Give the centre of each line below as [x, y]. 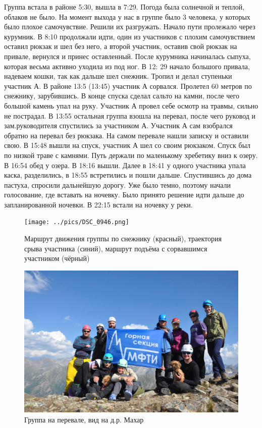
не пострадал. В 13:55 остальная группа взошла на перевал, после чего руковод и [130, 115]
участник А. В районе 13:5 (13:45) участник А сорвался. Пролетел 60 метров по [128, 86]
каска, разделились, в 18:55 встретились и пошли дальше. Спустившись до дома [128, 175]
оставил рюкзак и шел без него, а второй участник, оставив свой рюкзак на [121, 46]
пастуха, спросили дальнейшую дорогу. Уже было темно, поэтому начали [118, 184]
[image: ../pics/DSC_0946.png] [77, 222]
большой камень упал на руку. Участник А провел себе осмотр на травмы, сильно [131, 105]
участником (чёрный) [57, 258]
